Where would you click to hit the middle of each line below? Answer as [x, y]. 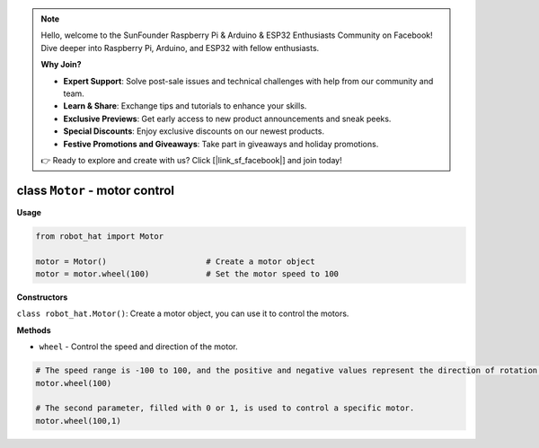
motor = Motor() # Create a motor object [175, 261]
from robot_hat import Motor [100, 236]
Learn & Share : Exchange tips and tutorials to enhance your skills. [185, 106]
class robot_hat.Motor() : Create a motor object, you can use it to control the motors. [183, 313]
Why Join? [61, 65]
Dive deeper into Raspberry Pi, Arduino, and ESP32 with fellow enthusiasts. [180, 48]
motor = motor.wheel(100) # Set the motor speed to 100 [187, 273]
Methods [34, 330]
